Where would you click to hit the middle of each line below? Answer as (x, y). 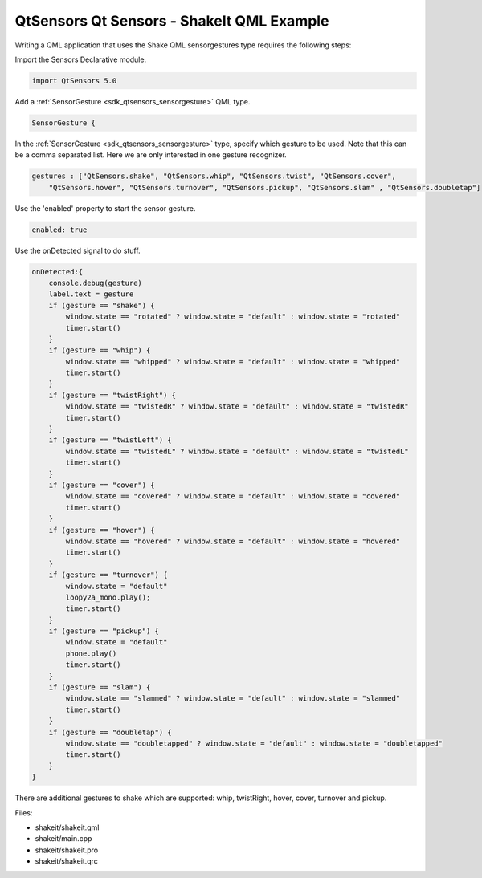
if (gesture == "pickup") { (104, 631)
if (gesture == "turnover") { (108, 575)
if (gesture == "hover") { (102, 530)
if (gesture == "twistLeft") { (110, 440)
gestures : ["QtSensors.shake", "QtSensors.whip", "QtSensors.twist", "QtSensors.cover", (214, 176)
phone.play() (91, 653)
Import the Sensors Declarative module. (81, 59)
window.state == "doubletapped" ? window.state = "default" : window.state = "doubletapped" (254, 743)
